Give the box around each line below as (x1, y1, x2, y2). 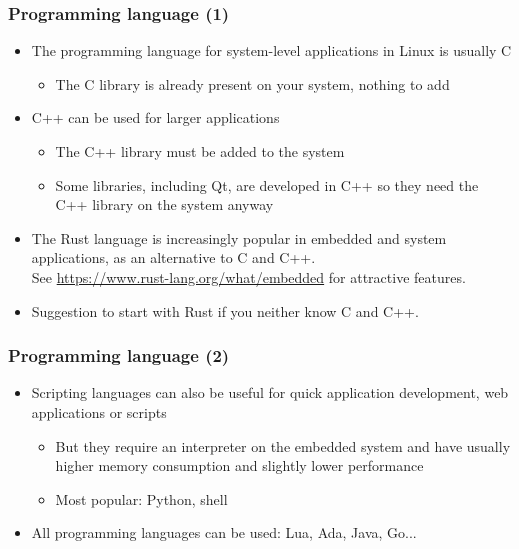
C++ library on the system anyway (55, 194, 274, 215)
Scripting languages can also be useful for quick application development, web (31, 382, 509, 403)
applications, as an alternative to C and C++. (31, 247, 316, 268)
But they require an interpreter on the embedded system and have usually (55, 435, 511, 456)
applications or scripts (31, 401, 167, 422)
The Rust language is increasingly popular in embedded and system (31, 227, 447, 248)
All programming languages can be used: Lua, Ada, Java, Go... (31, 522, 417, 543)
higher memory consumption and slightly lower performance (55, 455, 424, 476)
